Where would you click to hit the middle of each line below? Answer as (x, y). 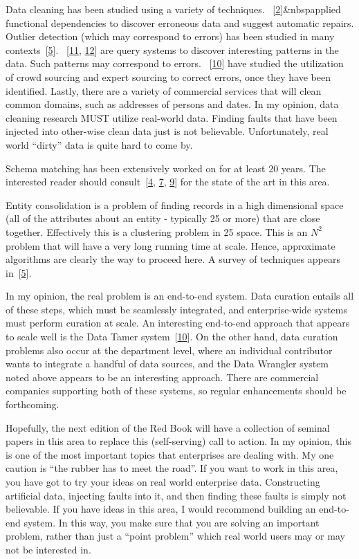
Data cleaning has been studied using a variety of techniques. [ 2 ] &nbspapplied (173, 9)
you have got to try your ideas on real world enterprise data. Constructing (163, 482)
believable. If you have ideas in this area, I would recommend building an (161, 509)
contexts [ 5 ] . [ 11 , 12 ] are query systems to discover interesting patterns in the (172, 49)
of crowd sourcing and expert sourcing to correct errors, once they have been (168, 76)
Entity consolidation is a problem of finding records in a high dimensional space (175, 204)
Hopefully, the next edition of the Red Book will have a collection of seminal (168, 427)
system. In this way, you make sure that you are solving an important (172, 522)
